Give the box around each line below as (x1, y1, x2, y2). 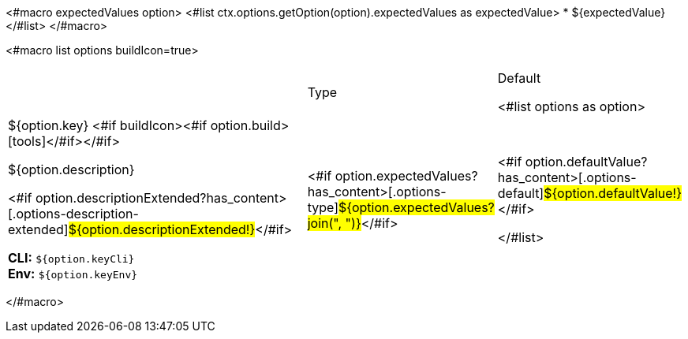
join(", (307, 215, 342, 231)
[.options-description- (8, 206, 139, 222)
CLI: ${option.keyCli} (8, 250, 135, 266)
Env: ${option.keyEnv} (8, 266, 138, 281)
